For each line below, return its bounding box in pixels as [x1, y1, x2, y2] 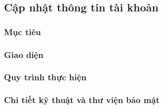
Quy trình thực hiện [4, 71, 87, 83]
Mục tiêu [4, 25, 41, 38]
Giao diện [4, 48, 44, 60]
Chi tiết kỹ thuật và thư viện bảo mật [4, 94, 160, 106]
